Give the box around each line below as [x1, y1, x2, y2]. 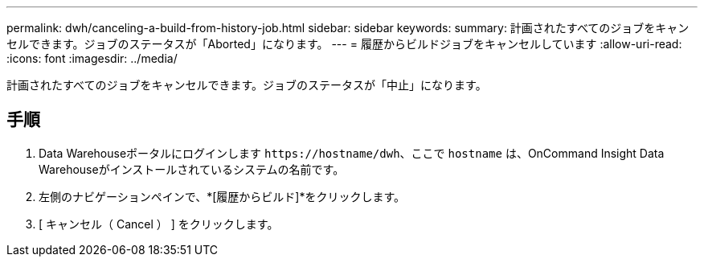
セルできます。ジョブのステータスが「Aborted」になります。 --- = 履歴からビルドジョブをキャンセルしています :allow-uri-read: [6, 37, 682, 51]
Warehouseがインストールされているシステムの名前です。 [39, 162, 345, 176]
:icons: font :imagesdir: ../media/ [6, 51, 178, 65]
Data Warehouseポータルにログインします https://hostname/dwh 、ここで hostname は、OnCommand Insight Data [39, 146, 665, 160]
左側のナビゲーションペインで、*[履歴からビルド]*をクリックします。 [39, 189, 405, 203]
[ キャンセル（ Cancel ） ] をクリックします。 [39, 216, 279, 231]
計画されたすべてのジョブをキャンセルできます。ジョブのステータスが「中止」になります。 [6, 78, 487, 92]
